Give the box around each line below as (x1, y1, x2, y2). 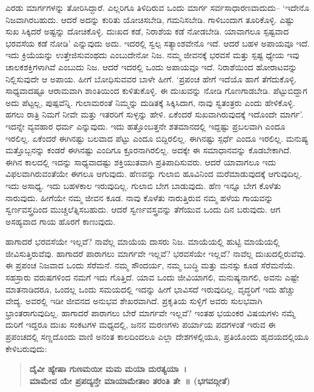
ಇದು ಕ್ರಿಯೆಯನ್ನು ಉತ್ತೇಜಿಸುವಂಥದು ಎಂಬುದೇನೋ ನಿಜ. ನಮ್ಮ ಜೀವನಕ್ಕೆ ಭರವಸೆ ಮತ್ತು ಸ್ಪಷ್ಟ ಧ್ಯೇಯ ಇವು (5, 48, 299, 61)
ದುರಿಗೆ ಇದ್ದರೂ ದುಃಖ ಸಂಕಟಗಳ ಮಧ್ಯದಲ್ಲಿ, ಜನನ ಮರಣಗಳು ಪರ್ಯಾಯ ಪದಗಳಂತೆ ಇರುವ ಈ (5, 318, 276, 331)
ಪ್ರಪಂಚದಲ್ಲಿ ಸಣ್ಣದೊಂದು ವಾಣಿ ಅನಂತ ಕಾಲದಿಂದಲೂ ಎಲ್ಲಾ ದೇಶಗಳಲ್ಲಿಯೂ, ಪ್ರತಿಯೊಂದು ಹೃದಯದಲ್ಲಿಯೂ (5, 330, 309, 343)
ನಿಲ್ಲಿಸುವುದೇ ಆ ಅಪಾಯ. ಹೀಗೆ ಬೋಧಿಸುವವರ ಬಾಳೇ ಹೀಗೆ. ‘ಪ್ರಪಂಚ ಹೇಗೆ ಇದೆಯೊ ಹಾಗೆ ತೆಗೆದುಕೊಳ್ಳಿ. (5, 72, 297, 85)
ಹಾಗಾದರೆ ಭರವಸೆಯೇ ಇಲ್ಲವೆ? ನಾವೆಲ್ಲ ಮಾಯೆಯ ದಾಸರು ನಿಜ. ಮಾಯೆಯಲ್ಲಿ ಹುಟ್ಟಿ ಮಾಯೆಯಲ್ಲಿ (5, 235, 280, 248)
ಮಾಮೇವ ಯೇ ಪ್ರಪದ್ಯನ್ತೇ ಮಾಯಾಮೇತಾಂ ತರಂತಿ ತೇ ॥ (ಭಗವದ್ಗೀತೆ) (29, 374, 231, 387)
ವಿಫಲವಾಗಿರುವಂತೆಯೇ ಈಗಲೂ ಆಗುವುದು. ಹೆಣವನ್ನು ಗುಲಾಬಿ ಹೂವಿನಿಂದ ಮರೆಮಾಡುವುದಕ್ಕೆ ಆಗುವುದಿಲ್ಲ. (5, 167, 303, 180)
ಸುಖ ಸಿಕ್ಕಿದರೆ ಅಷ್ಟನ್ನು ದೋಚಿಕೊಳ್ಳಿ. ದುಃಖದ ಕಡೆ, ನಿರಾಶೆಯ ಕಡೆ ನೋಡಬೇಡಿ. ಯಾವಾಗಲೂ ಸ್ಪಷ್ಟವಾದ (5, 25, 289, 38)
